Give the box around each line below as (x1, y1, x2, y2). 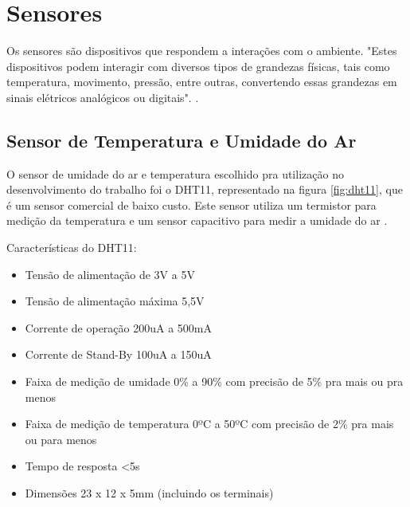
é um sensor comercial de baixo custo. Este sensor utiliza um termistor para (6, 196, 377, 213)
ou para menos (25, 430, 97, 447)
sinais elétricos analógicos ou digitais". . (6, 88, 199, 105)
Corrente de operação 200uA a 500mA (25, 319, 213, 336)
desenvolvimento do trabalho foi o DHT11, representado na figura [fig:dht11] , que (6, 181, 403, 198)
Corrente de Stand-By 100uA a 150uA (25, 346, 212, 363)
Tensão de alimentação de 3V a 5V (25, 265, 195, 282)
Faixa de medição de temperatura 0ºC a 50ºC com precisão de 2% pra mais (25, 415, 394, 432)
